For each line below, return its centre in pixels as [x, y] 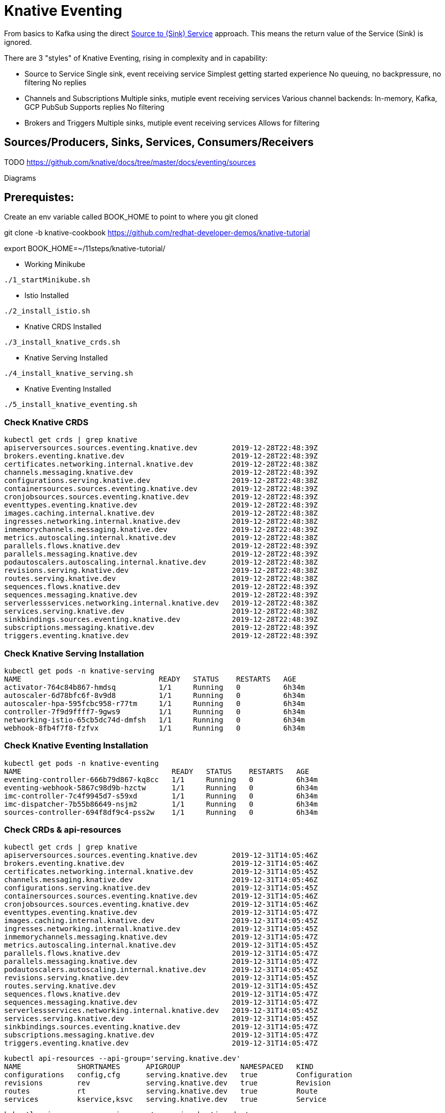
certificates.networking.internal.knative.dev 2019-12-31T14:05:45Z [161, 872]
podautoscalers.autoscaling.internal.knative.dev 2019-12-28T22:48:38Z [161, 562]
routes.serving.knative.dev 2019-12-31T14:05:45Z [161, 986]
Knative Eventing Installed [68, 389]
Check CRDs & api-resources [63, 830]
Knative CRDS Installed [63, 327]
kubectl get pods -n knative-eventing [82, 763]
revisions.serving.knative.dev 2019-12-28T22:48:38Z [161, 571]
